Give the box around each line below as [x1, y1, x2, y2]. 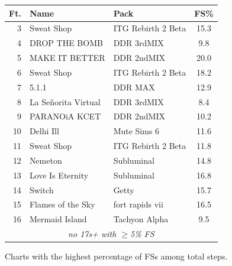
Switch [29, 183, 54, 196]
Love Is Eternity [29, 168, 89, 181]
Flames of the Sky [29, 198, 95, 210]
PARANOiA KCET [29, 110, 101, 122]
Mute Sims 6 [113, 125, 160, 137]
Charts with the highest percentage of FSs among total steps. [5, 250, 228, 262]
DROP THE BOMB [29, 37, 103, 49]
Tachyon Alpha [113, 213, 169, 225]
